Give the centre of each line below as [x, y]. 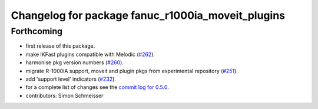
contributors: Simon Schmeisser [64, 95]
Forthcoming [37, 31]
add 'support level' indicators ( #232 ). [71, 79]
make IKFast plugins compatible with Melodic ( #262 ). [90, 54]
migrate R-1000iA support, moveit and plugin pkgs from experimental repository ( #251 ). [132, 71]
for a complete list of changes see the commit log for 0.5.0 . [97, 87]
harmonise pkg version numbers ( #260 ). [74, 62]
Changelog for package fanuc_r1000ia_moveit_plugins [148, 15]
